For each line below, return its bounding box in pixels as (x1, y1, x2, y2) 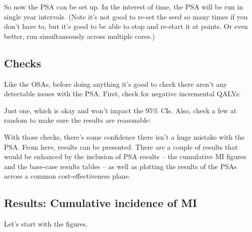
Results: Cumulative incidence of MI (4, 195, 197, 211)
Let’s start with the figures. (4, 219, 88, 229)
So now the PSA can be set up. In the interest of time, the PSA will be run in (4, 1, 243, 11)
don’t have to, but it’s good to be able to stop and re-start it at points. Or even (4, 21, 248, 31)
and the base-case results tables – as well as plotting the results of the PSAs (4, 161, 237, 171)
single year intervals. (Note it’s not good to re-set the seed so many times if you (4, 11, 248, 21)
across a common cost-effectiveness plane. (4, 171, 131, 181)
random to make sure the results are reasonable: (4, 115, 151, 125)
